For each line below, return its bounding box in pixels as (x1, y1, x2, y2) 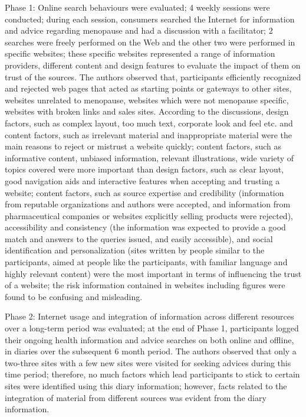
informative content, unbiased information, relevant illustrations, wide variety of (5, 151, 294, 164)
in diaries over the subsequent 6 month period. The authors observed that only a (5, 345, 297, 357)
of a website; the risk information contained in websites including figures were (5, 279, 285, 291)
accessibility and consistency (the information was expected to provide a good (5, 221, 286, 233)
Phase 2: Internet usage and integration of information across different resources (5, 310, 294, 322)
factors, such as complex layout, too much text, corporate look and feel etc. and (5, 116, 293, 129)
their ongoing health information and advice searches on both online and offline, (5, 333, 294, 346)
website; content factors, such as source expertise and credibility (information (5, 186, 284, 198)
